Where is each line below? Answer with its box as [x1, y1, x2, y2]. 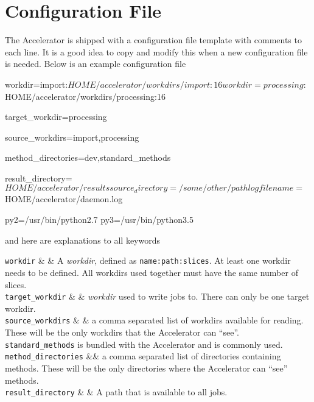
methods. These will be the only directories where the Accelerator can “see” [5, 361, 288, 374]
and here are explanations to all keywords [5, 233, 160, 246]
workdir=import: [5, 77, 68, 90]
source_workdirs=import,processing [5, 130, 139, 143]
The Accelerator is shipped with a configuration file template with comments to [5, 33, 302, 46]
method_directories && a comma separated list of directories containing [5, 350, 281, 362]
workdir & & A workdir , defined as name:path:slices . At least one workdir [5, 254, 291, 267]
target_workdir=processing [5, 110, 107, 123]
